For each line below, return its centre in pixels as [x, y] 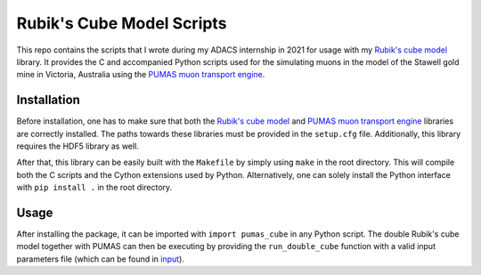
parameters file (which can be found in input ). [100, 259]
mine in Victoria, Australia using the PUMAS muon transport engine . [141, 75]
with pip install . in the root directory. [94, 188]
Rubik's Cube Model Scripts [122, 23]
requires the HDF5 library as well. [78, 146]
